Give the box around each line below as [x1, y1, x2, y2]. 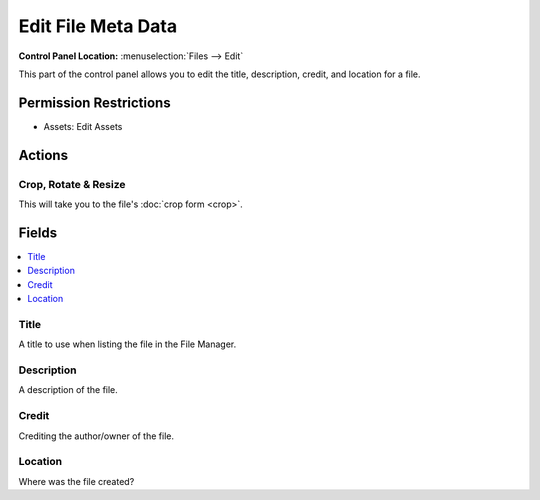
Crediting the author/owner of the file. [18, 430, 175, 442]
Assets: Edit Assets [43, 120, 123, 132]
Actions [18, 146, 69, 164]
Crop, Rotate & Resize [18, 177, 126, 191]
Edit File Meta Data [18, 15, 178, 37]
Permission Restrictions [18, 94, 171, 111]
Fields [18, 224, 58, 241]
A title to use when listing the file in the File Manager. [18, 338, 237, 350]
